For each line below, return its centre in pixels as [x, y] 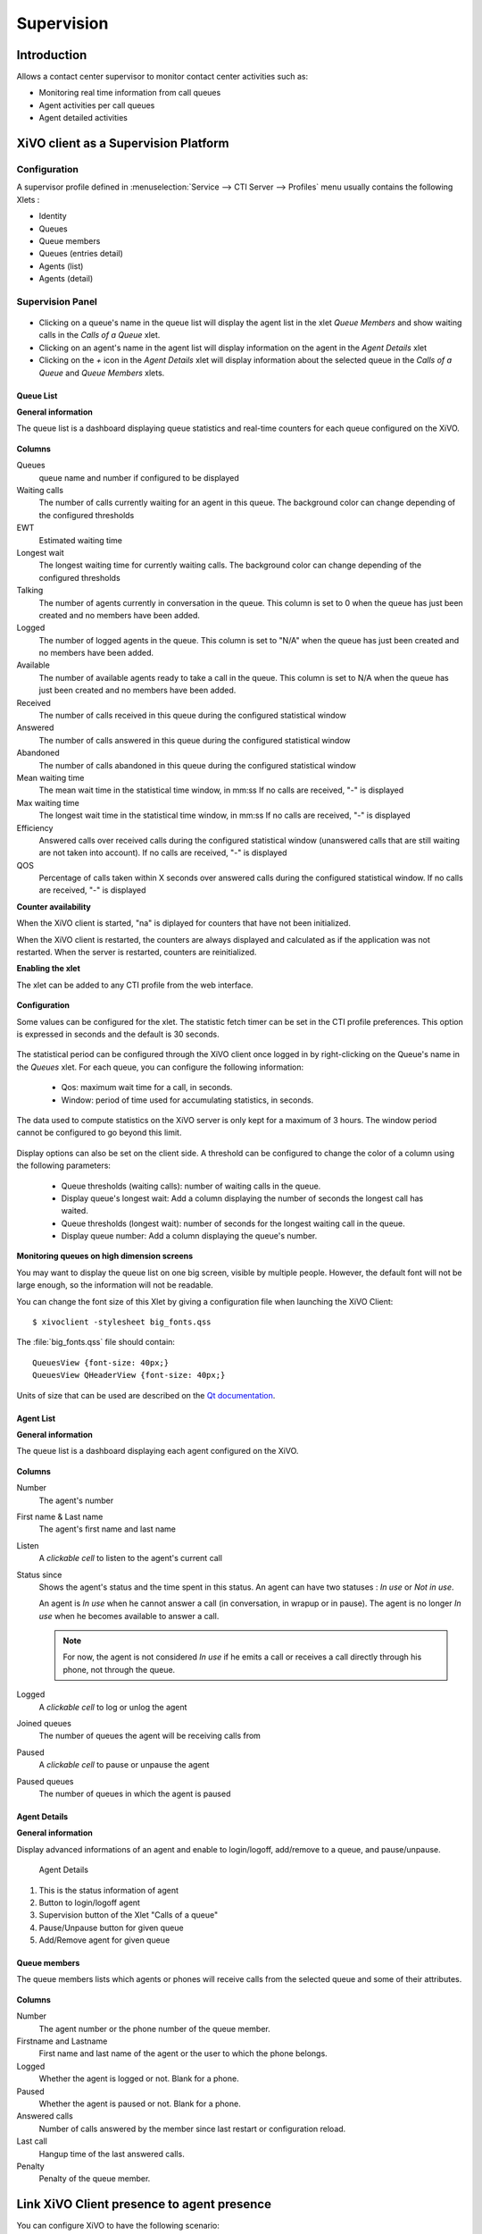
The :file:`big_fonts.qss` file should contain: [96, 1342]
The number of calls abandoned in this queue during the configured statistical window [198, 765]
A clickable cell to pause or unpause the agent [124, 1765]
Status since [39, 1575]
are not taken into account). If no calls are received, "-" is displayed [163, 852]
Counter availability [54, 906]
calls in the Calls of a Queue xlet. [100, 335]
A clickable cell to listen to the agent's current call [131, 1558]
